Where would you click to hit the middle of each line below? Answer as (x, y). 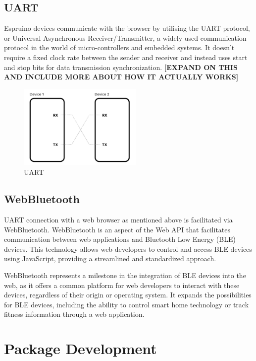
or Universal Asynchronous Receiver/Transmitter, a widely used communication (125, 37)
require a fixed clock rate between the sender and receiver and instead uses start (126, 57)
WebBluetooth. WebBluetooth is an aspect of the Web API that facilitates (117, 229)
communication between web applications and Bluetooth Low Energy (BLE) (120, 239)
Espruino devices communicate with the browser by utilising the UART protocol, (127, 28)
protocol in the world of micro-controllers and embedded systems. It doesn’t (119, 47)
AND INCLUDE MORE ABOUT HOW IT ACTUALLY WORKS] (121, 77)
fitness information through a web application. (74, 314)
